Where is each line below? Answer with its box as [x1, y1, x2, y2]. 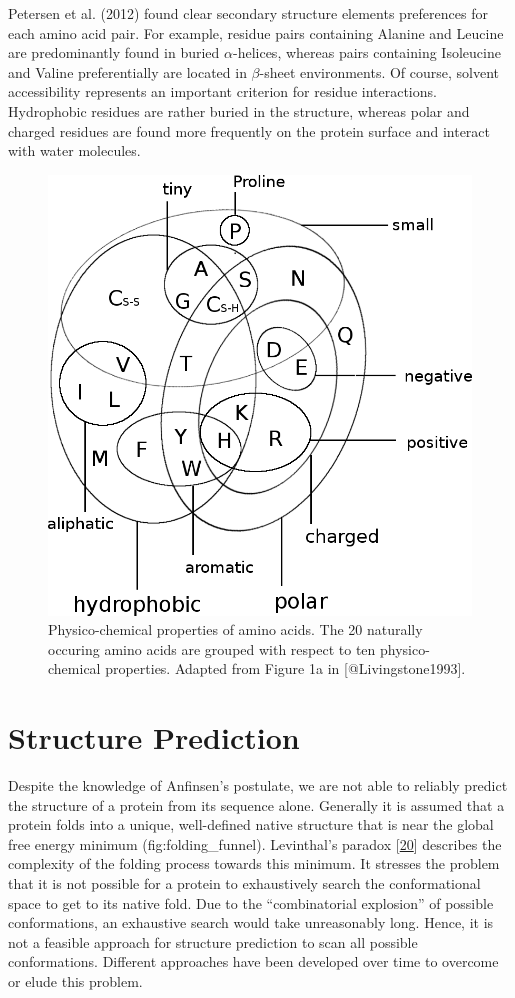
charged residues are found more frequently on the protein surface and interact [8, 120, 491, 141]
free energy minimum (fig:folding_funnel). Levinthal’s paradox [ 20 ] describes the [8, 833, 502, 854]
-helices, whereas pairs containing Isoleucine [232, 42, 501, 63]
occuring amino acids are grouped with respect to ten [48, 638, 376, 659]
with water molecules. [8, 140, 141, 161]
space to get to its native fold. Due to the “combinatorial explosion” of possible [8, 892, 494, 913]
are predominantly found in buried [8, 42, 220, 63]
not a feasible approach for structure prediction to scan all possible [8, 931, 418, 952]
